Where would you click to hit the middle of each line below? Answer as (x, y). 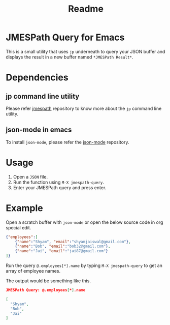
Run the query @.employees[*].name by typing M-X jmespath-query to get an (84, 265)
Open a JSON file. (30, 176)
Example (24, 208)
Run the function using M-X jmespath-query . (59, 182)
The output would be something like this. (48, 281)
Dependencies (37, 78)
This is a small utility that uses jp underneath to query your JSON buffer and (86, 51)
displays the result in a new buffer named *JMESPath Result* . (70, 57)
